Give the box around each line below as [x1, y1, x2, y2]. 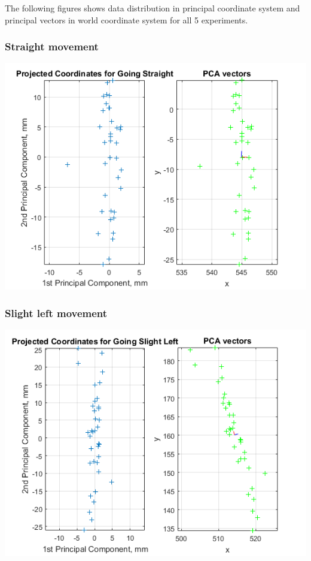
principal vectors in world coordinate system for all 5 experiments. [5, 13, 248, 26]
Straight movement [5, 39, 99, 54]
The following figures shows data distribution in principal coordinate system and [5, 2, 300, 14]
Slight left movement [5, 305, 108, 320]
